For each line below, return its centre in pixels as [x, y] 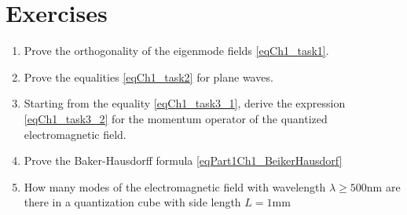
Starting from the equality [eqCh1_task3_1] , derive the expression [185, 103]
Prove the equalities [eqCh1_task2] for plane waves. [148, 77]
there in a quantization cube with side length [132, 202]
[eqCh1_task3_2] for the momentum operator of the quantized [176, 118]
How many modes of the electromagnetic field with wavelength [175, 186]
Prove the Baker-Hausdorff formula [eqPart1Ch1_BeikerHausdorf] [183, 160]
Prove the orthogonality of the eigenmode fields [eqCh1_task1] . [176, 51]
